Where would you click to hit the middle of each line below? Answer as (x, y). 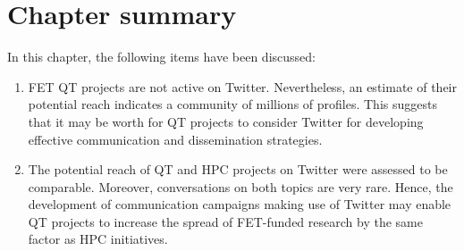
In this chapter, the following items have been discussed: (161, 57)
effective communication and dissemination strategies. (175, 139)
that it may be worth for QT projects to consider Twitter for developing (226, 121)
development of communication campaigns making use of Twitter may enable (240, 204)
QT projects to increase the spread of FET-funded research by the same (225, 221)
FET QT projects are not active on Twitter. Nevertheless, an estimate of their (242, 86)
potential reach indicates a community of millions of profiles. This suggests (232, 104)
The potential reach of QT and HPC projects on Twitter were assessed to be (238, 169)
